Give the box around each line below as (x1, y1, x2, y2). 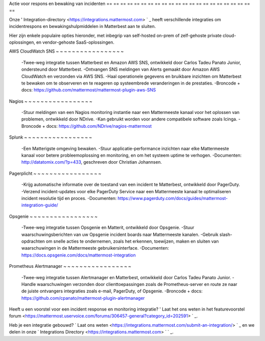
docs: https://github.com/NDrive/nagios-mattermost (46, 123, 152, 129)
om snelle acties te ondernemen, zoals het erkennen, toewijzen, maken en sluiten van (46, 238, 219, 244)
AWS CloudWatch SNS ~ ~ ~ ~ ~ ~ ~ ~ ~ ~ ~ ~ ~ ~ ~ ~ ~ (9, 48, 124, 54)
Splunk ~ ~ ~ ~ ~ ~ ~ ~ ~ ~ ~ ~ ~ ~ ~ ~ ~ (9, 134, 92, 140)
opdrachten (21, 238, 45, 244)
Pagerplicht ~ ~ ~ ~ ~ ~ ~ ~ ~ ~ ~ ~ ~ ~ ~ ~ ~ (9, 170, 102, 176)
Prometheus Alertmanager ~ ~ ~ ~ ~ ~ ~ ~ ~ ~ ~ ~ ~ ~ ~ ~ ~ (9, 263, 132, 269)
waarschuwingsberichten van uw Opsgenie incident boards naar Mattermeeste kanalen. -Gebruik (21, 231, 218, 237)
